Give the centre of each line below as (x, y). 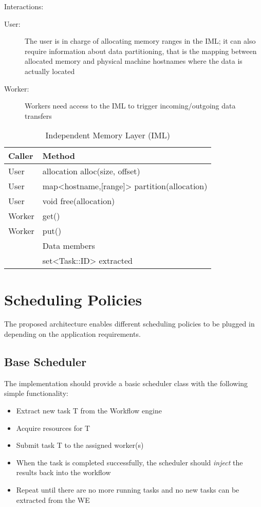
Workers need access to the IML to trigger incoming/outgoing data (130, 106)
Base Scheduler (45, 362)
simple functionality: (36, 393)
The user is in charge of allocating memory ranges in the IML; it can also (140, 41)
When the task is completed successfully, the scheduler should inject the (129, 462)
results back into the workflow (63, 472)
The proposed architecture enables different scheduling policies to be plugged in (129, 324)
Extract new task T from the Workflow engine (89, 411)
